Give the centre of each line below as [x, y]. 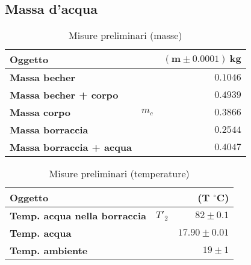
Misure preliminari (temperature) [119, 174]
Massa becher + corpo [64, 95]
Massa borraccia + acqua [71, 147]
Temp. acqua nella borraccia [78, 216]
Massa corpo [40, 112]
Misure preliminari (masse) [125, 35]
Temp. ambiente [49, 251]
